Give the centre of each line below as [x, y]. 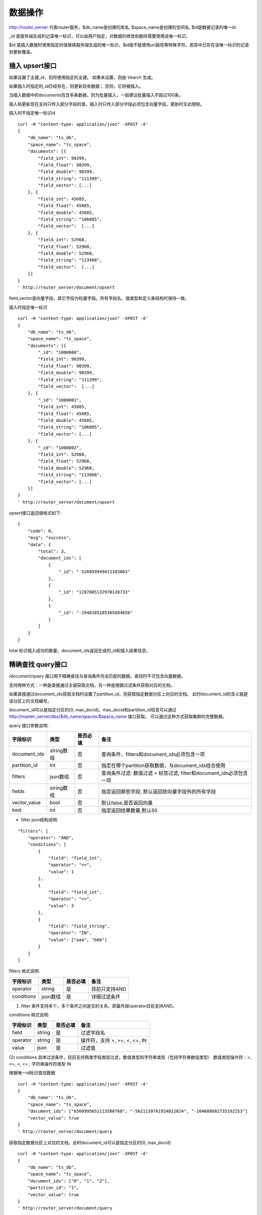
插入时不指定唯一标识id [32, 113]
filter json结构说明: [40, 820]
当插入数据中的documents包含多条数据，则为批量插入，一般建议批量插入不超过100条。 [96, 95]
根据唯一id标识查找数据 [32, 1073]
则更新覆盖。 [22, 52]
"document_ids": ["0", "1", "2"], [69, 1181]
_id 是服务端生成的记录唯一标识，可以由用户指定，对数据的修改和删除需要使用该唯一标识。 [99, 36]
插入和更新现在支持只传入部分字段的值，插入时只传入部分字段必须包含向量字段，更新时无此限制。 [107, 104]
